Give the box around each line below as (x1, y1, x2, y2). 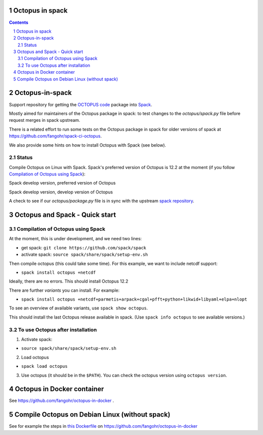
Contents (9, 19, 29, 25)
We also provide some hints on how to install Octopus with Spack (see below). (9, 142, 167, 148)
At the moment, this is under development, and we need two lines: (9, 236, 142, 242)
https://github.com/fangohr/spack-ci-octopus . (9, 133, 102, 139)
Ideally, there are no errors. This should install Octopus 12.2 (9, 278, 129, 284)
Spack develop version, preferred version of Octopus (9, 180, 116, 186)
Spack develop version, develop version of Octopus (9, 189, 113, 195)
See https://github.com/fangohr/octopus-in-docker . (9, 397, 114, 404)
